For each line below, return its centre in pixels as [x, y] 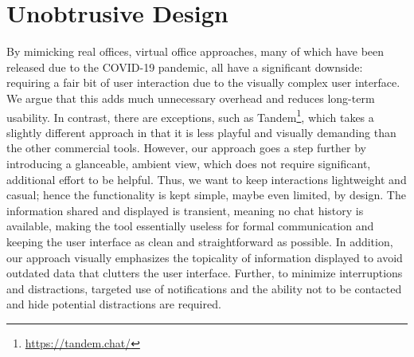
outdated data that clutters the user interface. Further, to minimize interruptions [205, 273]
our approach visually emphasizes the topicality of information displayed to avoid [205, 257]
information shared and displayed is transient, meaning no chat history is [185, 210]
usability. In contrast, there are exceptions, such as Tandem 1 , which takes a [190, 116]
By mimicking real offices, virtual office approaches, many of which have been [195, 51]
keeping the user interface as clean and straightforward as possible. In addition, [200, 241]
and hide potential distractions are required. [114, 304]
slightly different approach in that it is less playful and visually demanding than [201, 132]
